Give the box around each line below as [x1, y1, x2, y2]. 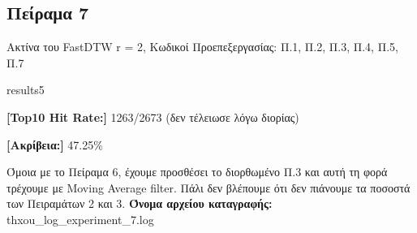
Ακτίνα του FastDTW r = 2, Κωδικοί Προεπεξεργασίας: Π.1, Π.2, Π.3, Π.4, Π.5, [6, 38, 398, 55]
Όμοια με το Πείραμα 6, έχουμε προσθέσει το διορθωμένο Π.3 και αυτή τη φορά [6, 163, 388, 180]
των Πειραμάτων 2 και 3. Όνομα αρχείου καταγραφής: [6, 195, 273, 212]
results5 [6, 81, 45, 98]
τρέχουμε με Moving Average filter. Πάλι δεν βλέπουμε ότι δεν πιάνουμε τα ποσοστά [6, 179, 411, 196]
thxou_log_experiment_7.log [6, 210, 154, 227]
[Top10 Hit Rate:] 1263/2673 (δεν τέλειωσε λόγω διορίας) [6, 108, 299, 125]
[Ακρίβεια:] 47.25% [6, 136, 103, 153]
